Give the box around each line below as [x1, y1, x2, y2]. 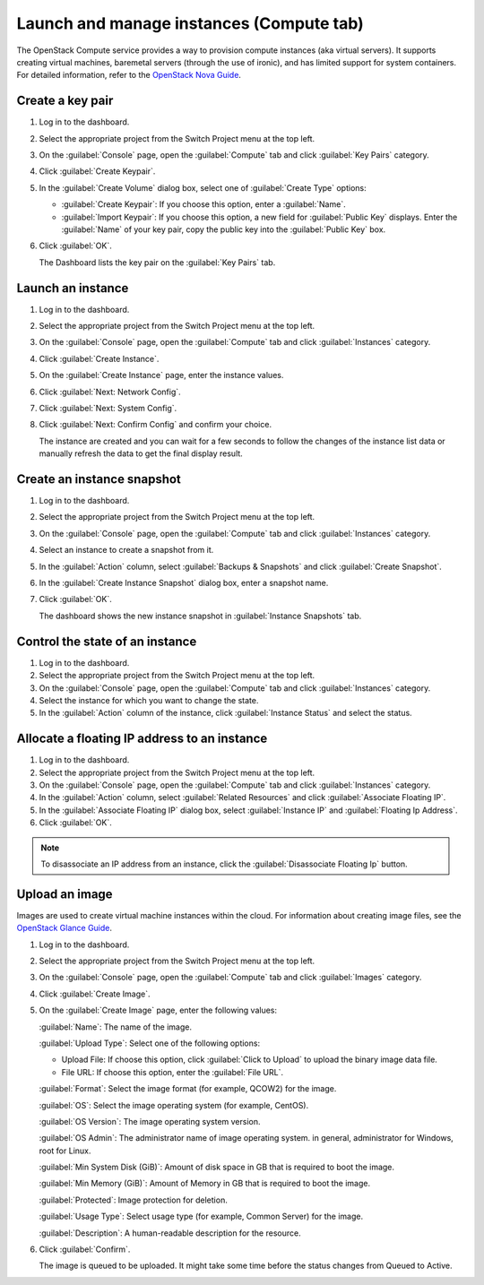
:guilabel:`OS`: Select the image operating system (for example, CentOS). [39, 1100, 309, 1110]
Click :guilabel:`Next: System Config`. [39, 403, 177, 413]
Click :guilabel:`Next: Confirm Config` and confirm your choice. [39, 419, 272, 430]
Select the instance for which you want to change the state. [39, 694, 259, 705]
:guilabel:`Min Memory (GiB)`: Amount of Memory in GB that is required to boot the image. [39, 1178, 371, 1189]
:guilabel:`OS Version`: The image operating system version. [39, 1116, 261, 1126]
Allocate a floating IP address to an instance [16, 731, 268, 746]
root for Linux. [39, 1145, 91, 1156]
